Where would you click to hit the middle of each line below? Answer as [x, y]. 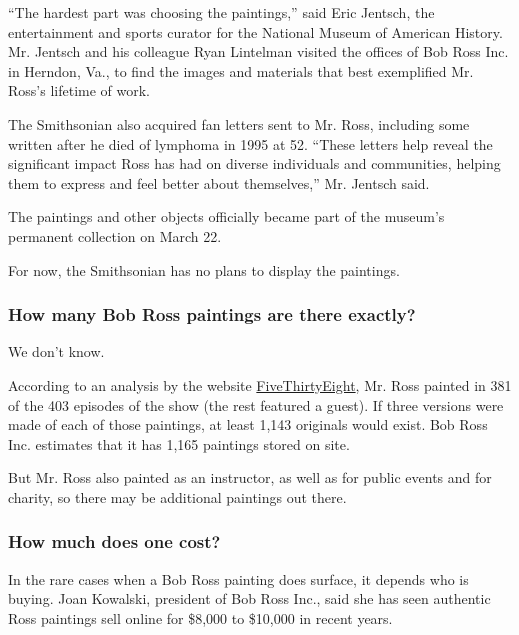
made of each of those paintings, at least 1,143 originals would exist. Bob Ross [248, 424]
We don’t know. [56, 351]
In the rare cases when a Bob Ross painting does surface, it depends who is [238, 578]
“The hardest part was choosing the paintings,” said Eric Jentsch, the [221, 12]
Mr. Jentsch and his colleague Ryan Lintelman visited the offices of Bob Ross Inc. [258, 51]
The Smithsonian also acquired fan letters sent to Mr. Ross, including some [239, 123]
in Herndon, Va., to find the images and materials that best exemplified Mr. [241, 70]
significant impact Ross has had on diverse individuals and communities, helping [254, 163]
